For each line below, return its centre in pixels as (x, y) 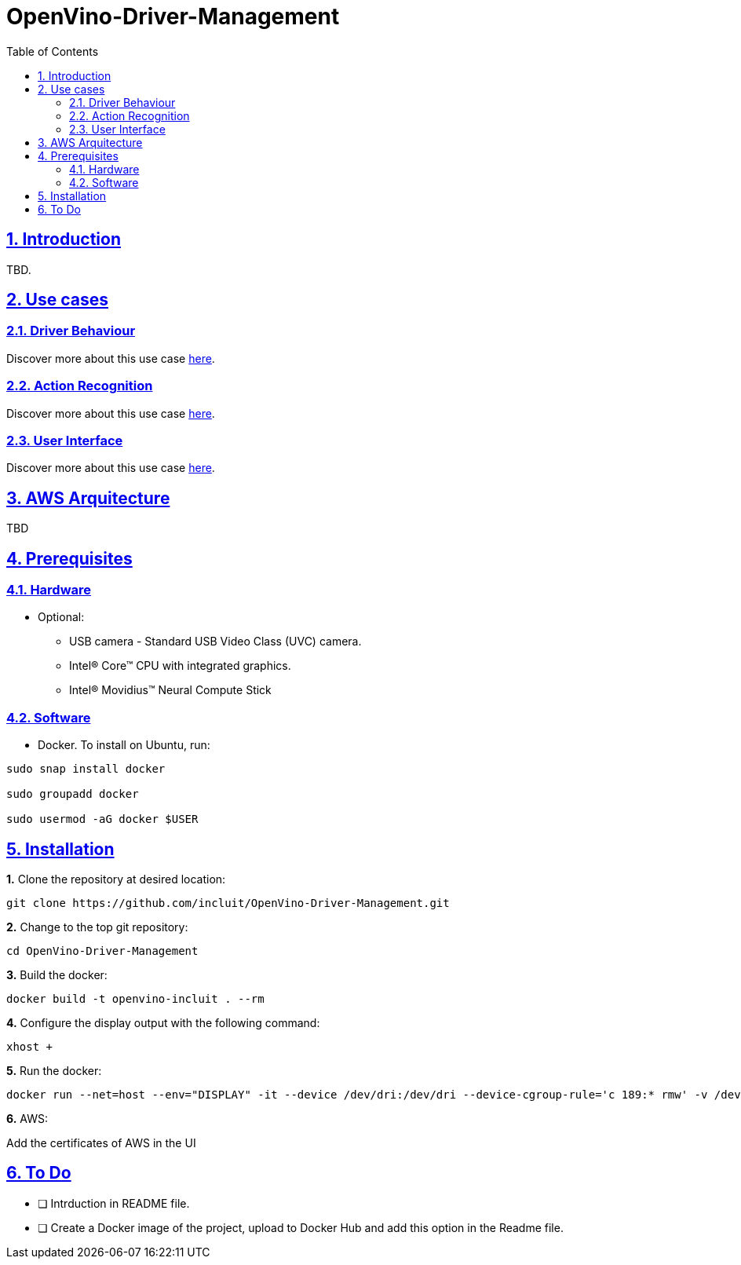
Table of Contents (53, 51)
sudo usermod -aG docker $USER (102, 819)
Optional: (61, 617)
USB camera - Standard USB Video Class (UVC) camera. (215, 642)
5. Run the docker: (54, 1070)
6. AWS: (27, 1118)
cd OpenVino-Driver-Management (102, 951)
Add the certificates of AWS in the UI (101, 1143)
